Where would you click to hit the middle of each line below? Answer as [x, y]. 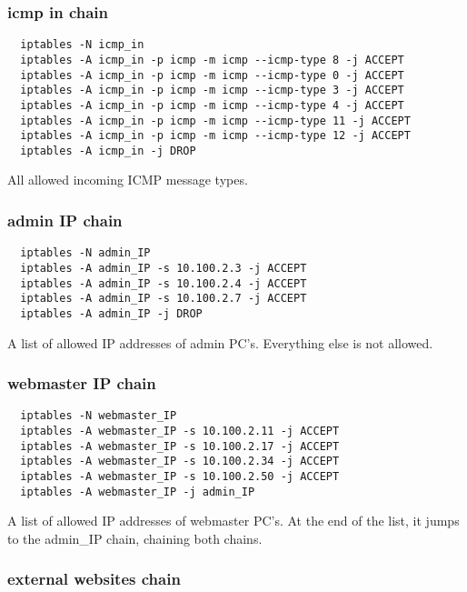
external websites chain [94, 579]
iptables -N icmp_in [82, 45]
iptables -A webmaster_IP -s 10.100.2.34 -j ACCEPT [180, 462]
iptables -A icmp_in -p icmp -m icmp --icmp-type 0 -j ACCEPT [212, 75]
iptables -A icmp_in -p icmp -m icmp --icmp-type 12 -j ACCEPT [215, 136]
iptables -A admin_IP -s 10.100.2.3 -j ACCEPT [164, 268]
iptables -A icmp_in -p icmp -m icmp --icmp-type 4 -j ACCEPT [212, 105]
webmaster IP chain [82, 383]
